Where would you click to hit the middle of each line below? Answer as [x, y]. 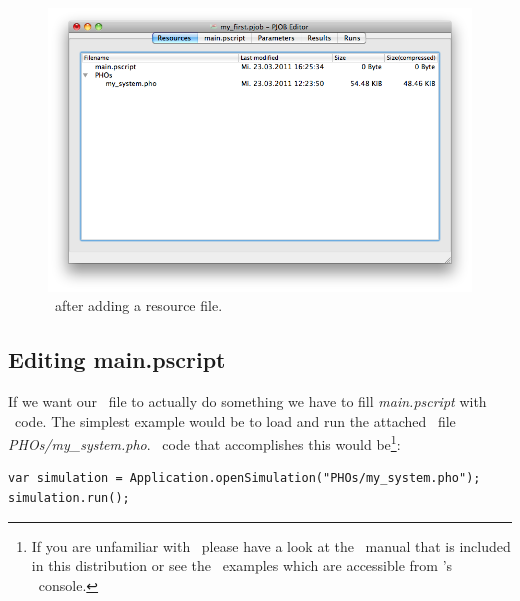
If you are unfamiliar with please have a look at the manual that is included [271, 545]
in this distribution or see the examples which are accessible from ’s [242, 565]
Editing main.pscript [117, 359]
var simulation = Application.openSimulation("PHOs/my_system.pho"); [244, 478]
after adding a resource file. [138, 305]
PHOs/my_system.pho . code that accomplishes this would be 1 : [204, 442]
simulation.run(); [69, 497]
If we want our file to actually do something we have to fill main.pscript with [247, 400]
